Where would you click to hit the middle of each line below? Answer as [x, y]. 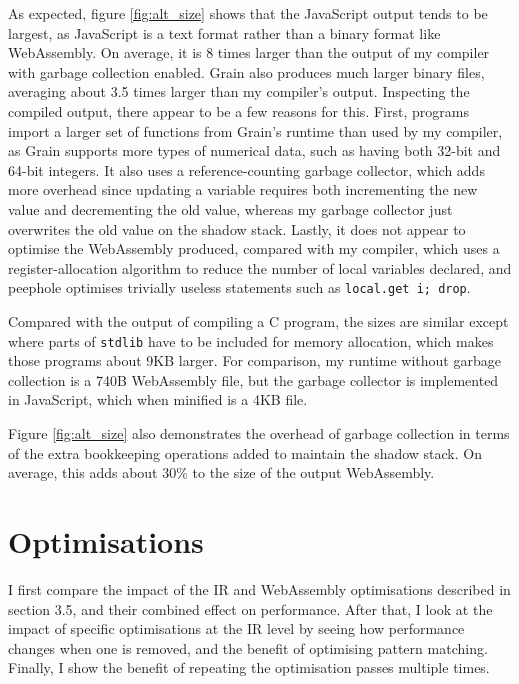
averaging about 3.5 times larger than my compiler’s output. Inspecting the [239, 91]
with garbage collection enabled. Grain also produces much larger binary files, [246, 71]
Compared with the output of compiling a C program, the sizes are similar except [258, 320]
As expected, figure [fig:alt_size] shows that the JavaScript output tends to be [248, 13]
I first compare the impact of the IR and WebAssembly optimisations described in [259, 588]
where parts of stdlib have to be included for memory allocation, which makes [251, 340]
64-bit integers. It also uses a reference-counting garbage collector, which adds [246, 169]
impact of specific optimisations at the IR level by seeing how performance [236, 628]
